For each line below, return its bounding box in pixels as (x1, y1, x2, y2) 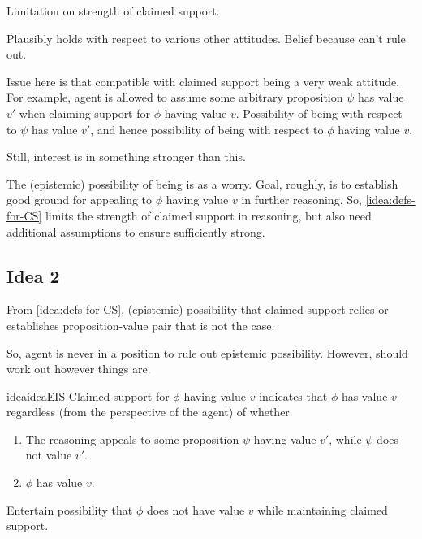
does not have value (146, 501, 245, 518)
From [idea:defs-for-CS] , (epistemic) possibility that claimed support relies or (6, 301, 389, 318)
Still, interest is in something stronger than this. (6, 148, 246, 165)
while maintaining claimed (257, 501, 388, 518)
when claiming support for (19, 104, 150, 121)
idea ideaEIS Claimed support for (6, 387, 170, 404)
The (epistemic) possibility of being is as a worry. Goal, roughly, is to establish (6, 175, 398, 192)
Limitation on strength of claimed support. (6, 2, 220, 19)
